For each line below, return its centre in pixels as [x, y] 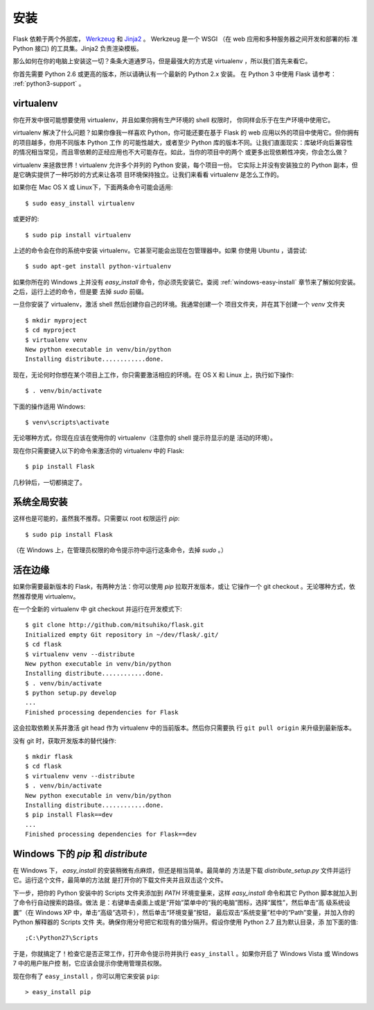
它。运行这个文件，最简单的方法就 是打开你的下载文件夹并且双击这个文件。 [120, 880]
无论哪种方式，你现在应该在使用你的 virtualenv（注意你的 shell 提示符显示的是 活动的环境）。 [145, 438]
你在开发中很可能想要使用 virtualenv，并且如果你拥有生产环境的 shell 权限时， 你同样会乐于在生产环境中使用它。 [173, 120]
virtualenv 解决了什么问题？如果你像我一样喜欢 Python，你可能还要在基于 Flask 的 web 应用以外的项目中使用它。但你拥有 [186, 132]
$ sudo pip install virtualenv [78, 235]
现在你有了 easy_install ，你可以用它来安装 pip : [86, 976]
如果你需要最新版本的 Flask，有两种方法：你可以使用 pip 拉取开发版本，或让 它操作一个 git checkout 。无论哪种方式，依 [184, 587]
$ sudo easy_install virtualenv [80, 203]
